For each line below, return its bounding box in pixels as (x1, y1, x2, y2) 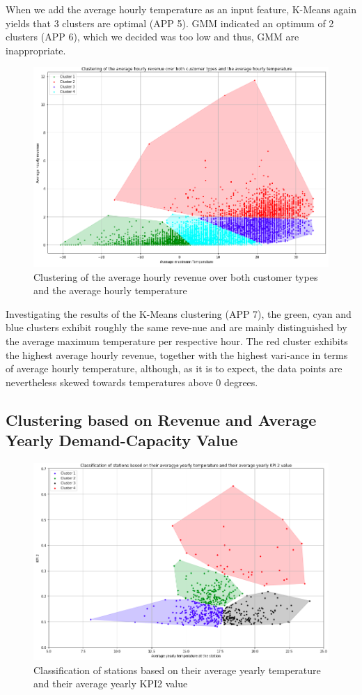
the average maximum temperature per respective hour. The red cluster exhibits (6, 333, 348, 348)
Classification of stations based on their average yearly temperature (33, 662, 321, 677)
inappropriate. (6, 43, 66, 57)
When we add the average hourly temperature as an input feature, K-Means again (6, 2, 356, 16)
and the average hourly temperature (33, 283, 187, 298)
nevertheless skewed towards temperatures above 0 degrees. (6, 374, 258, 389)
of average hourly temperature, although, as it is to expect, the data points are (6, 361, 343, 376)
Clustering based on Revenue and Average (6, 408, 317, 430)
